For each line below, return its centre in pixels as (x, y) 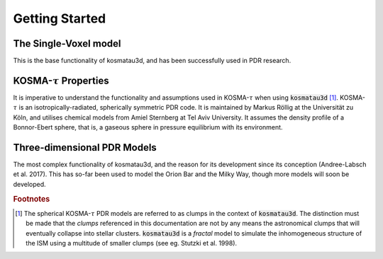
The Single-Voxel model (67, 44)
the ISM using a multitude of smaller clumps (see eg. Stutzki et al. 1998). (132, 243)
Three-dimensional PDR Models (85, 148)
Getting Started (60, 18)
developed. (29, 184)
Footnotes (32, 199)
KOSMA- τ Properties (61, 80)
